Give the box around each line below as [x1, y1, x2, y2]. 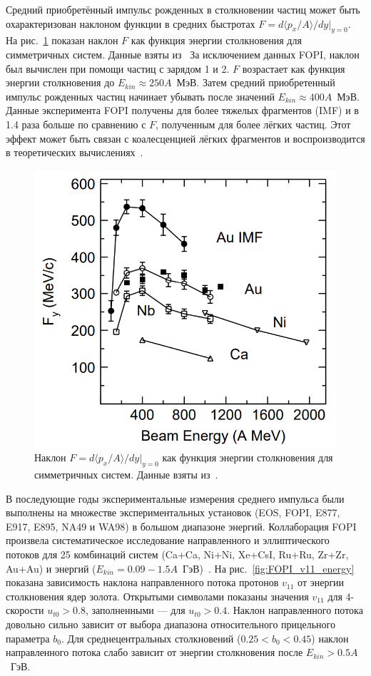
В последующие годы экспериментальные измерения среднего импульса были [6, 491, 345, 506]
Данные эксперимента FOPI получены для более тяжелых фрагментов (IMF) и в [6, 103, 359, 118]
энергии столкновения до [6, 75, 115, 90]
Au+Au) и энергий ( [6, 560, 96, 575]
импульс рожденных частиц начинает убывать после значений [6, 88, 275, 103]
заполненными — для [91, 603, 185, 618]
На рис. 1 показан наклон [6, 33, 118, 48]
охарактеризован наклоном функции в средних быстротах [6, 16, 255, 31]
